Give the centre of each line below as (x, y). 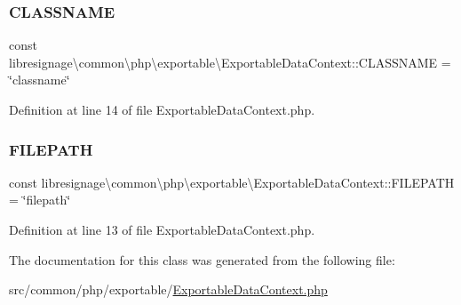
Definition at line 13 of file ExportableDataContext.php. (162, 229)
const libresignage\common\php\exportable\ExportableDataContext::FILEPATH (232, 182)
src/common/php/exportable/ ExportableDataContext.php (168, 289)
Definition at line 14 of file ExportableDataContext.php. (162, 109)
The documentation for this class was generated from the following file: (202, 259)
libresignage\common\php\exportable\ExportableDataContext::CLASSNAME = (230, 62)
